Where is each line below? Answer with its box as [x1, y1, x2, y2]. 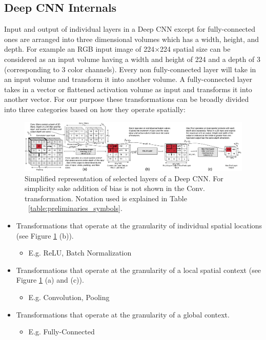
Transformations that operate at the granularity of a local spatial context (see [16, 264, 261, 275]
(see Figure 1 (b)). [16, 230, 74, 241]
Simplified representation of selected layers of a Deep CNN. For [25, 173, 223, 183]
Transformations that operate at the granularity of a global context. [16, 309, 230, 320]
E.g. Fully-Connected [28, 326, 95, 337]
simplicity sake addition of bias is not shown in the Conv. [25, 183, 205, 194]
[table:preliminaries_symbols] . [28, 203, 122, 214]
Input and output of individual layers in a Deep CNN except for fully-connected [4, 24, 256, 34]
